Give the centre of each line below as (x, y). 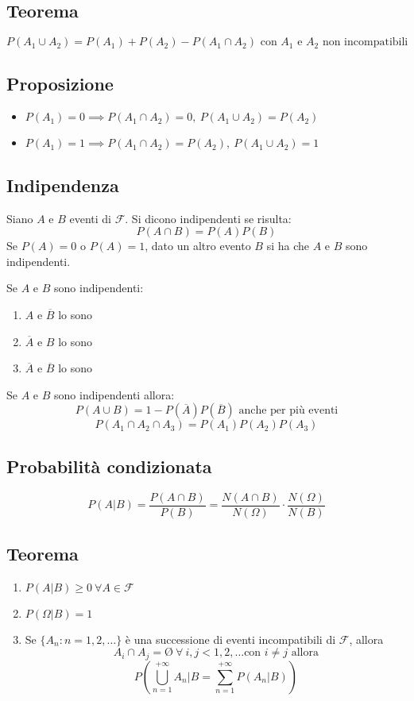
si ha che (288, 246)
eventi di (90, 218)
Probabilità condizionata (109, 466)
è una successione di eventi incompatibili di (230, 639)
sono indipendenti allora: (114, 394)
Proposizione (60, 83)
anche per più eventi (288, 411)
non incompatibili (365, 42)
